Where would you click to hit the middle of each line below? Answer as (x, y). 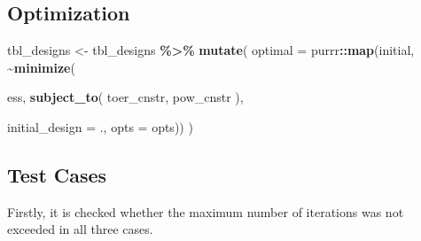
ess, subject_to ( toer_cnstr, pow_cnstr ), (125, 97)
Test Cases (57, 174)
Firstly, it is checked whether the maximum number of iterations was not (206, 211)
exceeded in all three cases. (80, 229)
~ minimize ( (41, 67)
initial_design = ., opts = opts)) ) (100, 126)
